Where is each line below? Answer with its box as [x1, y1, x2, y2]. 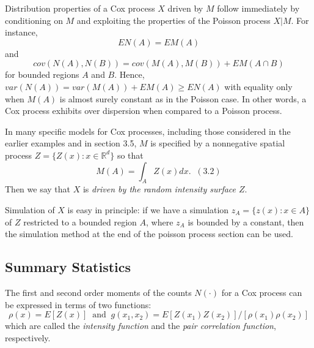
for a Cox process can [221, 286, 302, 298]
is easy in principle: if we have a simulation [67, 203, 229, 216]
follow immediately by [217, 2, 300, 14]
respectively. [5, 331, 51, 344]
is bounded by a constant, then [188, 215, 304, 228]
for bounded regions [5, 68, 79, 81]
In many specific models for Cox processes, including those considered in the [5, 124, 291, 137]
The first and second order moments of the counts [5, 286, 192, 298]
